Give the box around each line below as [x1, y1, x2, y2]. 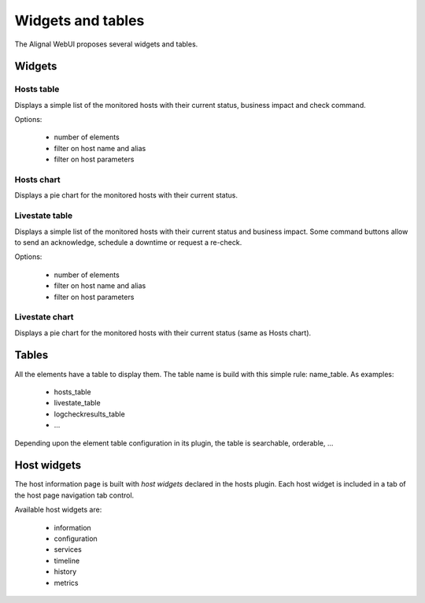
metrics [54, 578, 79, 587]
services [54, 545, 82, 554]
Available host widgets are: [14, 505, 102, 515]
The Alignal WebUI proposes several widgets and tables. [14, 39, 198, 49]
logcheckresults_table [54, 409, 125, 419]
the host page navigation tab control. [14, 490, 135, 500]
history [54, 567, 77, 576]
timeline [54, 556, 80, 565]
